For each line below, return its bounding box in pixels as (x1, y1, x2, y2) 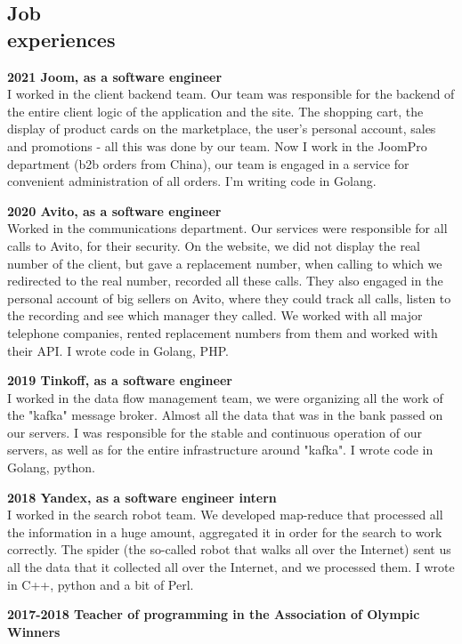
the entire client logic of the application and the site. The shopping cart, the (7, 101, 424, 120)
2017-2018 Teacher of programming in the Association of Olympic (7, 605, 420, 624)
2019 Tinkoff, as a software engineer (7, 371, 232, 390)
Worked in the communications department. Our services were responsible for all (7, 219, 448, 237)
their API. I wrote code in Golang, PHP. (7, 341, 229, 359)
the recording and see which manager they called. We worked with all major (7, 306, 423, 325)
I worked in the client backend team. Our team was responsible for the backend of (7, 85, 455, 103)
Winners (7, 622, 61, 640)
